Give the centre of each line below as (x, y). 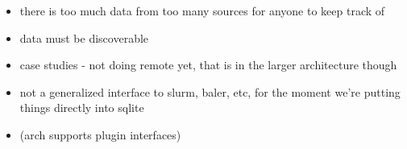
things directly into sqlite (82, 108)
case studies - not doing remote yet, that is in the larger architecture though (208, 65)
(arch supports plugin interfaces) (100, 134)
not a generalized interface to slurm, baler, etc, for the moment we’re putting (210, 91)
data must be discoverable (84, 37)
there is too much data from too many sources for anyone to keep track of (202, 10)
